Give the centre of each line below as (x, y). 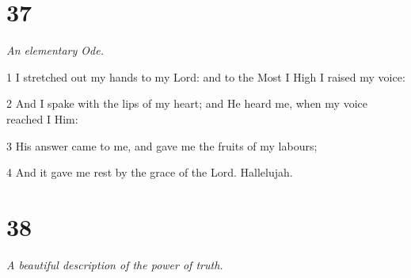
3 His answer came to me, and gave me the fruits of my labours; (162, 145)
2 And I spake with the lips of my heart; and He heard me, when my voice (187, 103)
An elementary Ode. (55, 50)
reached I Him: (42, 118)
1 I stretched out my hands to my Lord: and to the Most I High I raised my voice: (206, 76)
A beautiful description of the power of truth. (115, 264)
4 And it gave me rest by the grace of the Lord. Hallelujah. (150, 172)
